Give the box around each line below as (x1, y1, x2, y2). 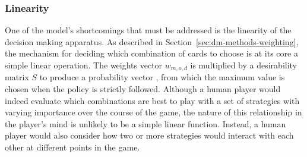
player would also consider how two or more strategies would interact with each (5, 129, 294, 142)
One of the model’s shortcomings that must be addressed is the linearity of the (5, 24, 292, 36)
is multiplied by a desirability (190, 59, 297, 71)
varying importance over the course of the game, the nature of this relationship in (5, 106, 302, 118)
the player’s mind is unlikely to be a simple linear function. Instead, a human (5, 117, 286, 130)
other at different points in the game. (5, 141, 140, 153)
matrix (5, 71, 29, 83)
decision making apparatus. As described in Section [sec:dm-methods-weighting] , (5, 35, 299, 48)
